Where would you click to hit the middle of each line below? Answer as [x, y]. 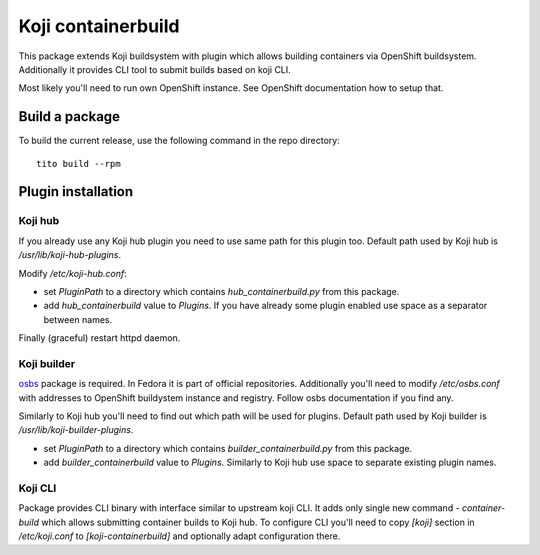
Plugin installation [76, 191]
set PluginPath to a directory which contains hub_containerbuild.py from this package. [221, 291]
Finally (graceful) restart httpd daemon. [99, 338]
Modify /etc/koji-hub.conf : [72, 273]
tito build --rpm [78, 163]
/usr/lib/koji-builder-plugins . [76, 430]
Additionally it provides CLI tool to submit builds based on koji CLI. [155, 69]
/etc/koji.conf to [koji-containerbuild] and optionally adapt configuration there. [179, 536]
